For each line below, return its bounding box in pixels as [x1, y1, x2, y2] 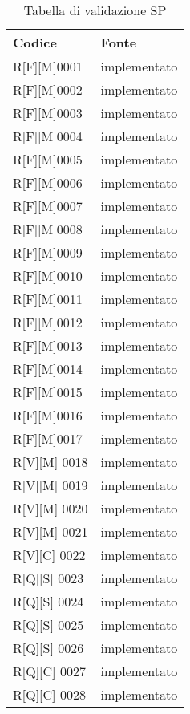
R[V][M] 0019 [13, 476, 88, 494]
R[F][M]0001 [13, 57, 83, 75]
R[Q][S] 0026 [13, 639, 84, 657]
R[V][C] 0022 [13, 546, 86, 564]
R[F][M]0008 [13, 220, 83, 238]
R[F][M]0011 [13, 290, 83, 308]
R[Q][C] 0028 [13, 685, 86, 704]
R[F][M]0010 [13, 266, 83, 285]
